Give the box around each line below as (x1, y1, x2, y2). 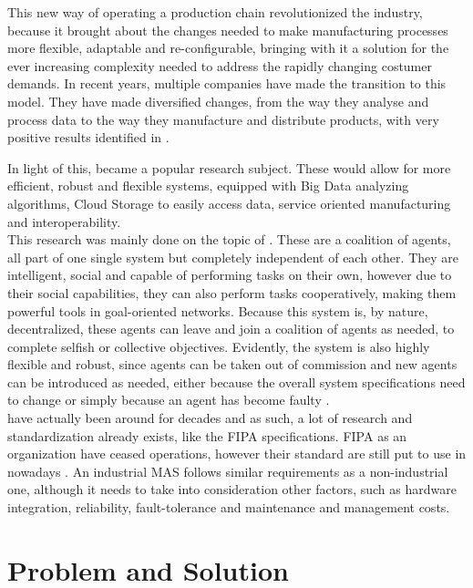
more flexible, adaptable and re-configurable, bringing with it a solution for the (7, 38, 449, 57)
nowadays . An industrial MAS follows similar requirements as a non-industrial (7, 461, 448, 480)
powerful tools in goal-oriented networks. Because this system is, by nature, (7, 301, 428, 320)
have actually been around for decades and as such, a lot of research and (7, 408, 413, 428)
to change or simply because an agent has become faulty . (7, 390, 330, 409)
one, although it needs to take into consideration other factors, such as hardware (7, 480, 457, 499)
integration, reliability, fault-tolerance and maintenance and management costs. (7, 498, 450, 517)
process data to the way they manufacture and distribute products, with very (7, 109, 439, 129)
